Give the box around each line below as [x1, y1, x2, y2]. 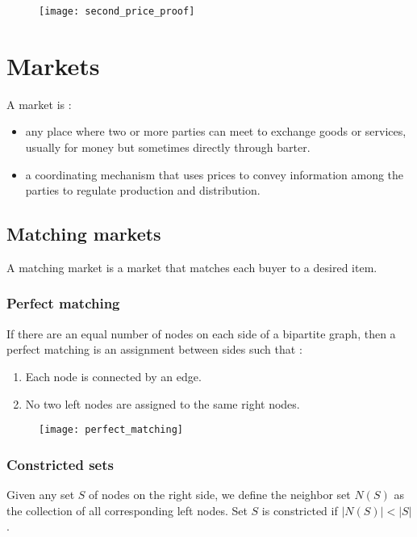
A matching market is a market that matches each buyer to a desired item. [6, 258, 377, 275]
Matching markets [6, 221, 161, 246]
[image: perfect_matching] [39, 424, 183, 436]
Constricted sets [6, 454, 114, 474]
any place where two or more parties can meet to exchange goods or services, [25, 123, 407, 140]
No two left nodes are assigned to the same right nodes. [25, 395, 300, 412]
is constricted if [261, 501, 338, 518]
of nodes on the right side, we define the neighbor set [89, 486, 351, 503]
